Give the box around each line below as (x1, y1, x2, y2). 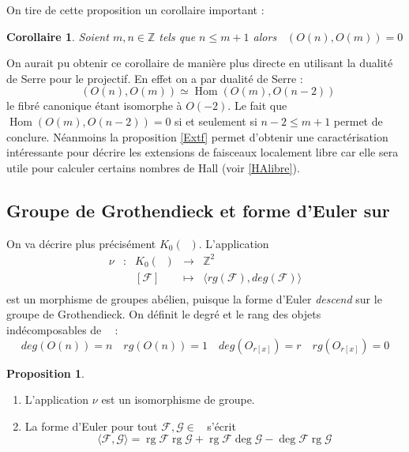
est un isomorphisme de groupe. (101, 391, 255, 408)
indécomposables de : (6, 321, 118, 337)
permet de (333, 112, 383, 129)
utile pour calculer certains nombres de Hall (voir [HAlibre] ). (6, 159, 300, 175)
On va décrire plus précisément (6, 235, 156, 251)
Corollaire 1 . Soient (6, 28, 109, 44)
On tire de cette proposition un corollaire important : (6, 2, 265, 17)
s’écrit (207, 417, 236, 434)
